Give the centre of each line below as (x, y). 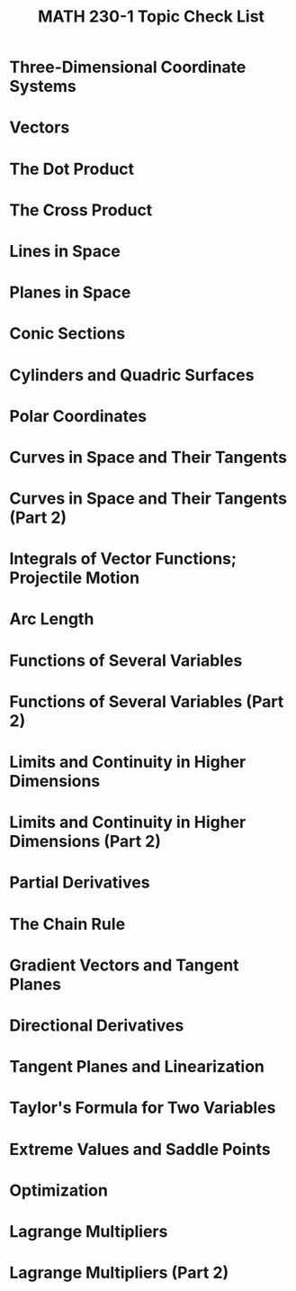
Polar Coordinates (78, 416)
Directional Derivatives (97, 1025)
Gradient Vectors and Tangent (125, 965)
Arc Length (52, 619)
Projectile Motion (75, 578)
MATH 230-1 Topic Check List (151, 17)
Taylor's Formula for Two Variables (143, 1108)
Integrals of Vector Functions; (123, 559)
